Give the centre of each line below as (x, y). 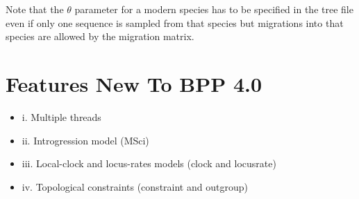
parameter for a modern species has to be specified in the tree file (214, 9)
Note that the (35, 9)
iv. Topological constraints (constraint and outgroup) (135, 186)
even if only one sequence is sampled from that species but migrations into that (175, 22)
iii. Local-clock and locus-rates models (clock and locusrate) (149, 163)
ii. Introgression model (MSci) (85, 140)
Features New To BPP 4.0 (134, 83)
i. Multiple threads (61, 116)
